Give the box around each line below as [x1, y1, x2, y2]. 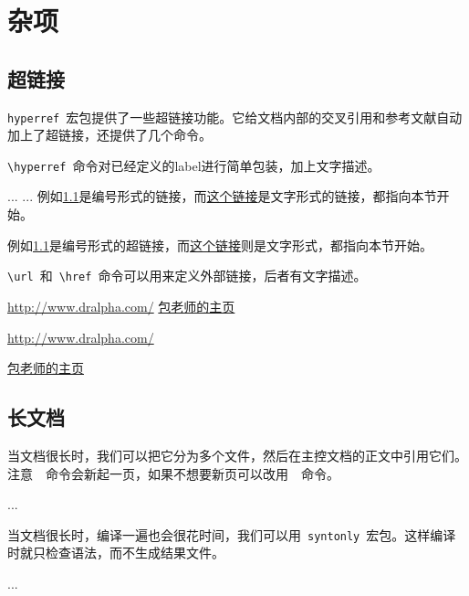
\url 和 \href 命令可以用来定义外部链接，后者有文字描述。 [7, 266, 367, 285]
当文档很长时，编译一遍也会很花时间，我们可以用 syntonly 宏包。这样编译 [7, 525, 456, 544]
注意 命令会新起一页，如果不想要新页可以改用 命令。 [7, 463, 339, 483]
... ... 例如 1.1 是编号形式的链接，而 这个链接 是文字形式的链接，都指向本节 [7, 186, 437, 206]
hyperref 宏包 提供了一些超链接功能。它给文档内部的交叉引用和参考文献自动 [7, 107, 463, 126]
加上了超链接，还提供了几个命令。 [7, 125, 212, 144]
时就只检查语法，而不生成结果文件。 [7, 543, 224, 562]
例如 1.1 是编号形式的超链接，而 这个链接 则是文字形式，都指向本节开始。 [7, 235, 433, 254]
